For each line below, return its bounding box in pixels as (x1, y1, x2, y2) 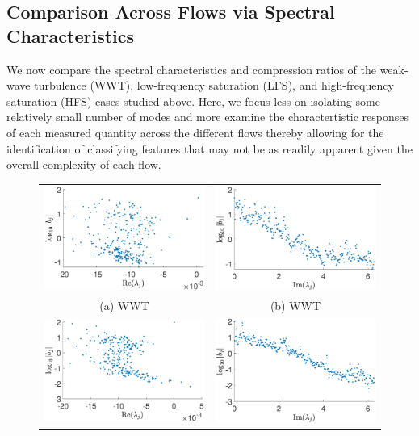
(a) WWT (99, 297, 149, 314)
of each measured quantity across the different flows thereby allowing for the (6, 124, 384, 140)
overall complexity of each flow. (6, 156, 161, 173)
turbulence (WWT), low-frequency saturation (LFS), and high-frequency (34, 77, 394, 94)
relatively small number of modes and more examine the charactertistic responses (6, 108, 409, 125)
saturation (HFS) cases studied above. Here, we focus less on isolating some (6, 92, 380, 109)
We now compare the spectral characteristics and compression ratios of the (6, 61, 376, 78)
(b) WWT (270, 297, 321, 314)
